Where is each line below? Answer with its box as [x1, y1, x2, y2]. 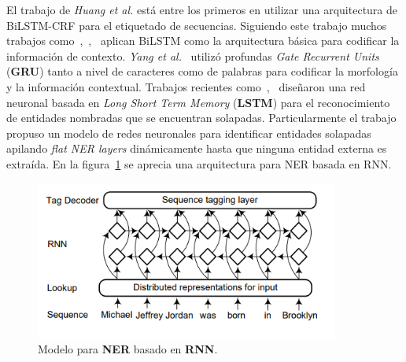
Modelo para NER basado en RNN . [38, 341, 218, 357]
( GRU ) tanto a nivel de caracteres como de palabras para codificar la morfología [6, 63, 398, 79]
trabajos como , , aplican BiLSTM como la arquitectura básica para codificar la [6, 32, 400, 49]
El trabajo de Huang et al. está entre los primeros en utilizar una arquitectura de [6, 2, 398, 17]
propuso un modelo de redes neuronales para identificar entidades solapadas [6, 124, 371, 141]
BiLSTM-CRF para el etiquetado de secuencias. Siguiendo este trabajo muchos [6, 17, 387, 33]
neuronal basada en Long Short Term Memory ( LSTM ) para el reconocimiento [6, 94, 390, 110]
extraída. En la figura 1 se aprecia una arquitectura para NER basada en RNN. [6, 155, 392, 172]
